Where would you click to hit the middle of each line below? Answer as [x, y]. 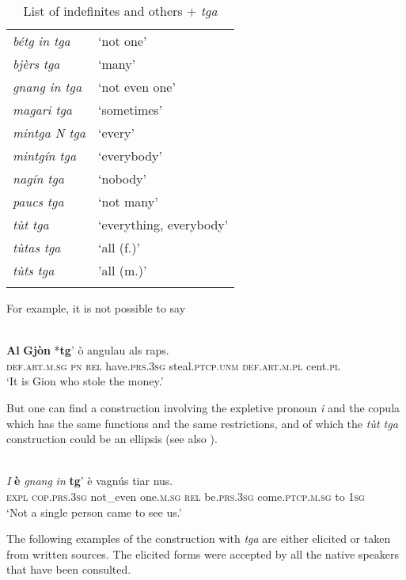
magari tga [43, 110]
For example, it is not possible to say [96, 308]
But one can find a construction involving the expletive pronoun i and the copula [203, 407]
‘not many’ [128, 201]
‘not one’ [123, 41]
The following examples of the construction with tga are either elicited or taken [199, 538]
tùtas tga [37, 247]
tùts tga [34, 270]
